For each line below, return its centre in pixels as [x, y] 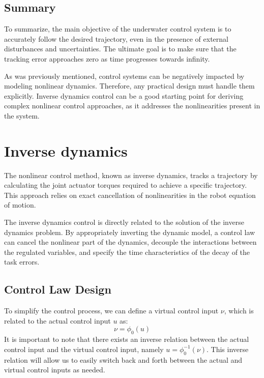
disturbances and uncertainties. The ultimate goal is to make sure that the [120, 49]
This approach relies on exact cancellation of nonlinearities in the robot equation [130, 195]
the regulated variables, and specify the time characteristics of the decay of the [127, 252]
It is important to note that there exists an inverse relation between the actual [127, 339]
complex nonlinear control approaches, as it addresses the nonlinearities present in [132, 106]
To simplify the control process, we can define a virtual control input [111, 311]
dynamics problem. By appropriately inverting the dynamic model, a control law [130, 232]
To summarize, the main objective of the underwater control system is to [118, 29]
